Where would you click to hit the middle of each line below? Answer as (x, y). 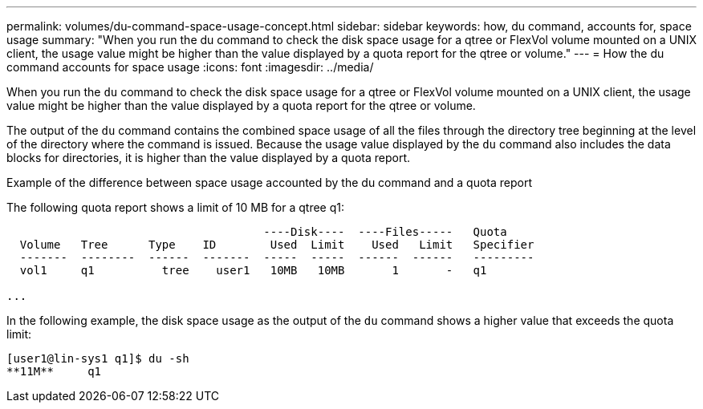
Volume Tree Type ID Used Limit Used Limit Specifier (277, 245)
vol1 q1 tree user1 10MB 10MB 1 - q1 (253, 270)
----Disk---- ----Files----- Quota (385, 232)
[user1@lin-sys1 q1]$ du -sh (98, 358)
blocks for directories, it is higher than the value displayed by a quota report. (209, 158)
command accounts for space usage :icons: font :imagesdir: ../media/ (190, 67)
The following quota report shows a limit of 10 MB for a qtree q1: (176, 207)
